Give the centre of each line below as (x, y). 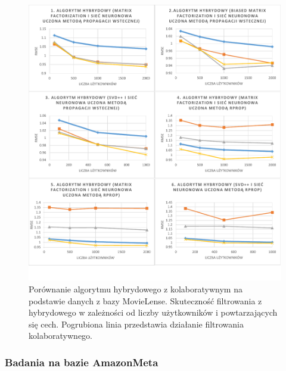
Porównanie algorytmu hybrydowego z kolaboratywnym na (136, 289)
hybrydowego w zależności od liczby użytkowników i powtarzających (153, 312)
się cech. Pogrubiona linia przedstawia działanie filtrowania (136, 324)
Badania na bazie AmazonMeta (82, 362)
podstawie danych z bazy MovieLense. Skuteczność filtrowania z (145, 300)
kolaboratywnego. (61, 336)
